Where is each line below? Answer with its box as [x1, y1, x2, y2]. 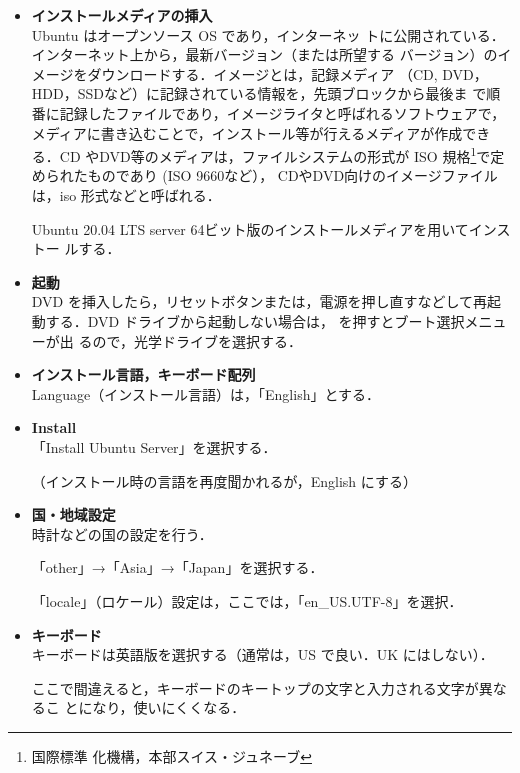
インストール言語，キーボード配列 [31, 364, 256, 385]
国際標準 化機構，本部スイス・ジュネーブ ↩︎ [31, 745, 312, 766]
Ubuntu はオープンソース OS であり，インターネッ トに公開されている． [31, 24, 505, 45]
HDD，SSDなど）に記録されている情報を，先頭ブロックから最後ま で [31, 83, 487, 104]
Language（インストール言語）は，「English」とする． [31, 383, 381, 404]
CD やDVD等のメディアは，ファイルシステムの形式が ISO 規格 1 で [59, 143, 491, 166]
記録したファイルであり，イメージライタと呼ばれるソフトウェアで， [59, 102, 506, 123]
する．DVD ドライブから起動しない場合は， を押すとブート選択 [45, 310, 465, 331]
